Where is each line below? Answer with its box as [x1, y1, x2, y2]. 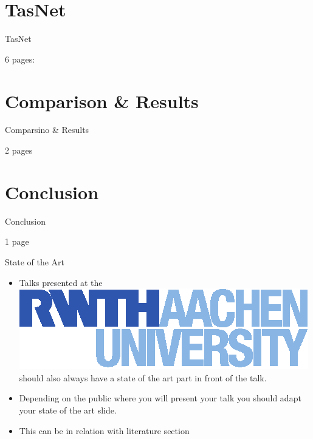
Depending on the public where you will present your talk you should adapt [19, 392, 301, 404]
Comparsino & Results [5, 123, 89, 136]
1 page [5, 235, 29, 248]
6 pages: [5, 52, 35, 65]
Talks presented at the [19, 276, 103, 288]
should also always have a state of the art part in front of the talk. [19, 371, 267, 384]
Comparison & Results [5, 88, 199, 113]
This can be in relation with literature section [19, 424, 190, 437]
